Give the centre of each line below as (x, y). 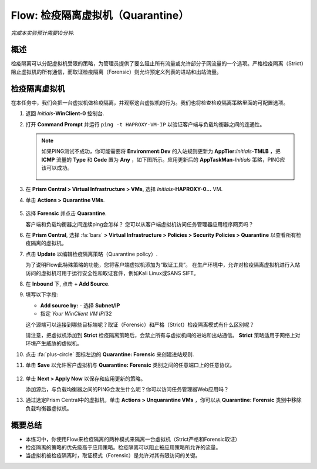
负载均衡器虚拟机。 (49, 408)
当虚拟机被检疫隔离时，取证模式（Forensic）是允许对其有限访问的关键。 (113, 455)
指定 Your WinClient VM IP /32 (76, 314)
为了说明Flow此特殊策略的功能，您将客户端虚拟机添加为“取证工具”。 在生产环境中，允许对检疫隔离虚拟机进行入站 (163, 265)
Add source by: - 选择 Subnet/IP (80, 305)
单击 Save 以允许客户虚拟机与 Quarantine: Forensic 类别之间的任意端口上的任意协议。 (130, 365)
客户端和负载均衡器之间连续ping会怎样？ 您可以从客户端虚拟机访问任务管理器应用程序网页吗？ (139, 224)
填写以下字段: (42, 294)
